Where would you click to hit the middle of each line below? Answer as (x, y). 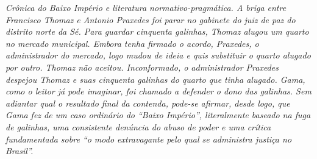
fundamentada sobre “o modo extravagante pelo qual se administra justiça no (149, 139)
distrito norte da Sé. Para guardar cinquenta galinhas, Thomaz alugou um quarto (157, 31)
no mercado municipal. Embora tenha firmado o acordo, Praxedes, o (132, 43)
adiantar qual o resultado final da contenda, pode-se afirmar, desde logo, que (148, 103)
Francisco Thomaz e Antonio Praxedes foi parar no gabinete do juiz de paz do (151, 19)
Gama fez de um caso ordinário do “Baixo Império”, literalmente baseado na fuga (158, 115)
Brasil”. (20, 151)
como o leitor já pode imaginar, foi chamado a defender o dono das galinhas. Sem (158, 91)
